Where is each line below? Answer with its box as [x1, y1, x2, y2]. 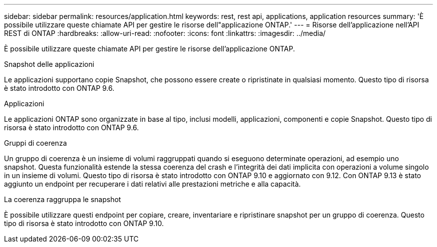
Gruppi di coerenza [4, 139, 67, 147]
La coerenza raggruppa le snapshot [4, 195, 121, 204]
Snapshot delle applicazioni [4, 60, 94, 68]
